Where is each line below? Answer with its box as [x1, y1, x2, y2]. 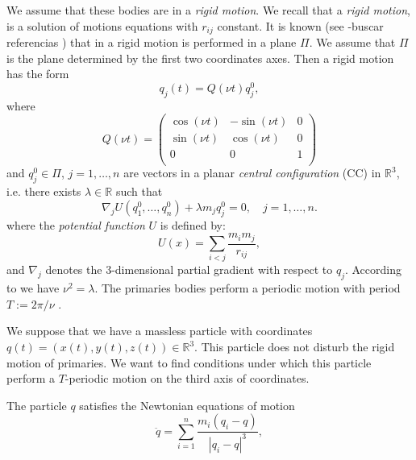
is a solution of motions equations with [6, 17, 198, 34]
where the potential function [6, 216, 145, 233]
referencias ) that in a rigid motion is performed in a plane [6, 34, 297, 51]
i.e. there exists [6, 183, 81, 200]
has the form [6, 65, 69, 82]
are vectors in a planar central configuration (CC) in [123, 164, 381, 181]
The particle [6, 396, 67, 413]
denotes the [45, 261, 102, 278]
